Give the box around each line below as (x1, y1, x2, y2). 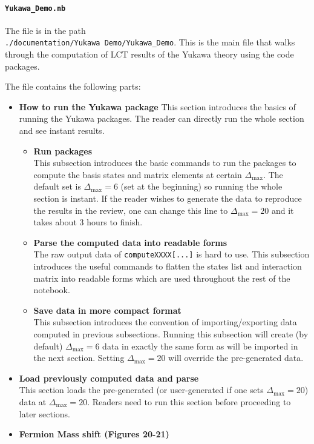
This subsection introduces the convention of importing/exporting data (33, 316, 297, 328)
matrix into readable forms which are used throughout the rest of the (33, 271, 290, 284)
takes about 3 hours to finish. (33, 216, 143, 228)
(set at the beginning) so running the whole (120, 180, 283, 193)
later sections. (19, 407, 70, 420)
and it (271, 204, 294, 216)
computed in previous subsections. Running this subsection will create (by (33, 328, 309, 340)
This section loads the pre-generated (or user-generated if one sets (19, 383, 264, 396)
